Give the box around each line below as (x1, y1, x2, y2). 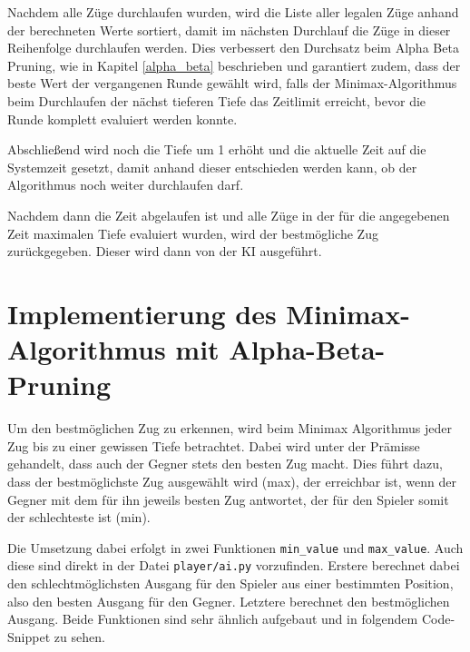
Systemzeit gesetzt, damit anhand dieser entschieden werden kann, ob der (7, 157, 417, 176)
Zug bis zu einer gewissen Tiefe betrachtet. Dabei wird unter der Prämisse (7, 436, 420, 455)
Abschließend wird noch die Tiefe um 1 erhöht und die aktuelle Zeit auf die (7, 140, 426, 159)
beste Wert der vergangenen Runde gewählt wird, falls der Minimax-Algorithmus (7, 74, 457, 93)
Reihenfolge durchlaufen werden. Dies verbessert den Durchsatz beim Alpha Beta (7, 38, 459, 57)
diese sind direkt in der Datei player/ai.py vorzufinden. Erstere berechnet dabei (7, 556, 460, 575)
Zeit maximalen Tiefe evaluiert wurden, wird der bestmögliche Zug (7, 223, 378, 242)
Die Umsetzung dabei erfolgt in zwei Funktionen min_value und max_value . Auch (7, 538, 464, 557)
